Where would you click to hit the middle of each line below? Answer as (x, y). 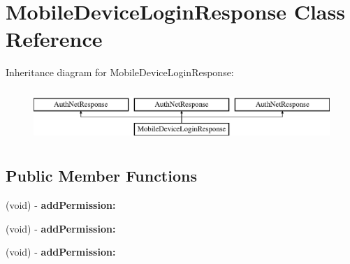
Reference (54, 39)
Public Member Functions (101, 176)
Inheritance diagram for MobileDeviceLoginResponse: (120, 72)
